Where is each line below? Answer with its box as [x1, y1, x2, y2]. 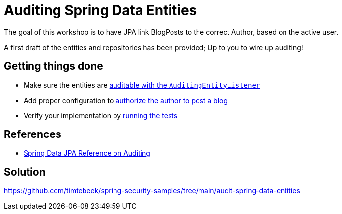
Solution [4, 165, 46, 178]
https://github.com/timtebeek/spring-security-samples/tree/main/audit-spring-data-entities [4, 187, 300, 195]
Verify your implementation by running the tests [24, 111, 178, 120]
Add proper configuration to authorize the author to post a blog [24, 96, 228, 105]
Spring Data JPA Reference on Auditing [24, 149, 150, 158]
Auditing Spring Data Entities [4, 2, 197, 19]
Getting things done [4, 60, 103, 73]
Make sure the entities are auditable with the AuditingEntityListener [24, 80, 260, 89]
